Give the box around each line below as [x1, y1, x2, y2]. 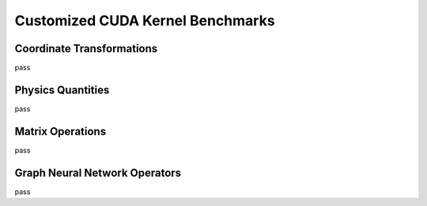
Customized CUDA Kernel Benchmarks [14, 12, 276, 29]
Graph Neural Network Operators [14, 166, 182, 179]
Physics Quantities [14, 83, 110, 96]
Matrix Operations [14, 125, 107, 138]
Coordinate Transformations [14, 42, 158, 55]
